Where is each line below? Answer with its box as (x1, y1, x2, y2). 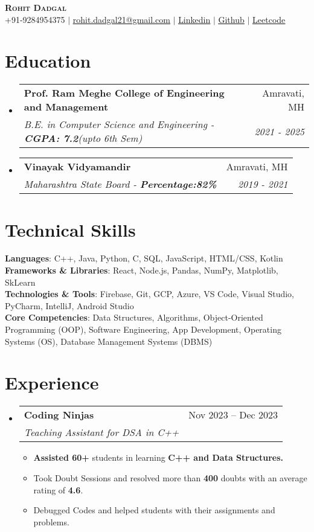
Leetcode (252, 13, 286, 25)
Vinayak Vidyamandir (24, 159, 131, 174)
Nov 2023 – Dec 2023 (188, 408, 278, 422)
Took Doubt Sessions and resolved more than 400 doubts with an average (33, 471, 307, 484)
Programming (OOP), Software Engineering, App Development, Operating (5, 323, 281, 335)
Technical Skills (5, 217, 136, 242)
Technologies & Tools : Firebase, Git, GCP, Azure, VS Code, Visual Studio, (5, 287, 294, 300)
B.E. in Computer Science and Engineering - (24, 117, 214, 132)
